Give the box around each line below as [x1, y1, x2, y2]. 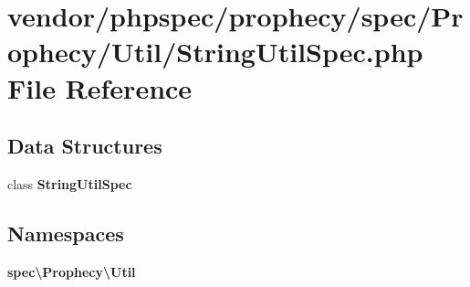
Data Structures [7, 132, 162, 160]
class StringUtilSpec [7, 174, 132, 193]
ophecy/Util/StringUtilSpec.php [7, 33, 423, 70]
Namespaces [7, 218, 124, 247]
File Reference [7, 69, 193, 106]
